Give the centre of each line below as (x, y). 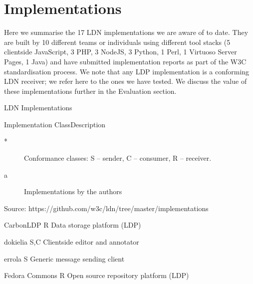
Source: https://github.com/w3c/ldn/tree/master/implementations (106, 208)
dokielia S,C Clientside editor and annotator (72, 242)
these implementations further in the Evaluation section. (90, 91)
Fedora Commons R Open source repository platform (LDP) (97, 275)
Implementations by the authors (73, 191)
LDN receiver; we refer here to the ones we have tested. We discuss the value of (126, 81)
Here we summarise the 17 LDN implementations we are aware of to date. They (126, 32)
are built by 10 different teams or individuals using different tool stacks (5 (117, 42)
